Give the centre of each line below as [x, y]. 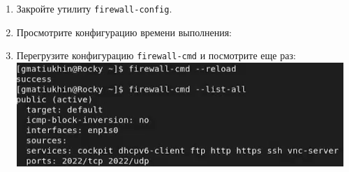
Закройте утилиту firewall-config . [94, 8]
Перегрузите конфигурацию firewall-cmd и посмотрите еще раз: [156, 55]
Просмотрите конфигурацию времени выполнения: [124, 32]
